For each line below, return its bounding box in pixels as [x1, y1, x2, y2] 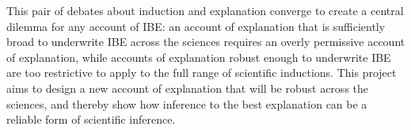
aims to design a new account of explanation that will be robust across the [6, 79, 369, 96]
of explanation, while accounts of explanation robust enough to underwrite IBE [6, 48, 391, 65]
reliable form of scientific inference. [6, 111, 176, 128]
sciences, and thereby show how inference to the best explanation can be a [6, 95, 367, 112]
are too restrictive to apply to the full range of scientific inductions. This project [6, 64, 397, 81]
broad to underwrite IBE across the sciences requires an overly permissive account [6, 33, 405, 50]
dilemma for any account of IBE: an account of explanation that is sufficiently [6, 17, 386, 34]
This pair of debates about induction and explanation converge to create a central [6, 2, 404, 18]
